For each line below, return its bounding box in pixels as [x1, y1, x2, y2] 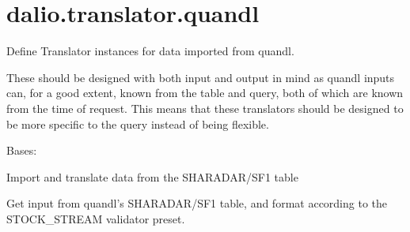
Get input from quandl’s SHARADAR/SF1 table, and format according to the [6, 195, 388, 211]
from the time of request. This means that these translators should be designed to [6, 99, 404, 116]
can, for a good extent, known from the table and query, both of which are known [6, 84, 404, 101]
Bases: [6, 142, 37, 159]
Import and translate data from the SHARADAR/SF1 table [6, 168, 298, 185]
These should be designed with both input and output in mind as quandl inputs [6, 69, 395, 85]
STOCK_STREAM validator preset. [6, 210, 185, 226]
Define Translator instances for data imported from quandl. [6, 43, 294, 59]
